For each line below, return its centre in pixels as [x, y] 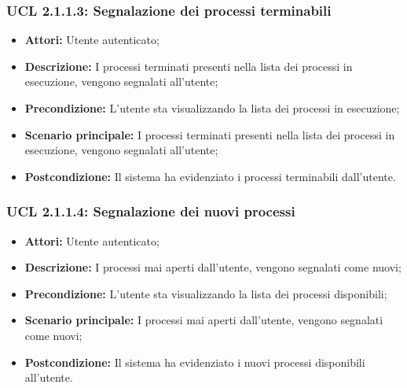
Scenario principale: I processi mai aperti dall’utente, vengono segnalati [204, 320]
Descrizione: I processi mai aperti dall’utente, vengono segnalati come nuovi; [213, 267]
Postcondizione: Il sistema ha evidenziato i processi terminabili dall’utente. [210, 176]
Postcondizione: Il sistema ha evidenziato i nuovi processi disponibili [195, 362]
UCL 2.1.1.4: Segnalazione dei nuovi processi [151, 211]
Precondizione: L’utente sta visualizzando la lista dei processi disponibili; [206, 293]
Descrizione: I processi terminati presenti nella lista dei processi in [189, 66]
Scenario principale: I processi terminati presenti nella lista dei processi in [210, 134]
